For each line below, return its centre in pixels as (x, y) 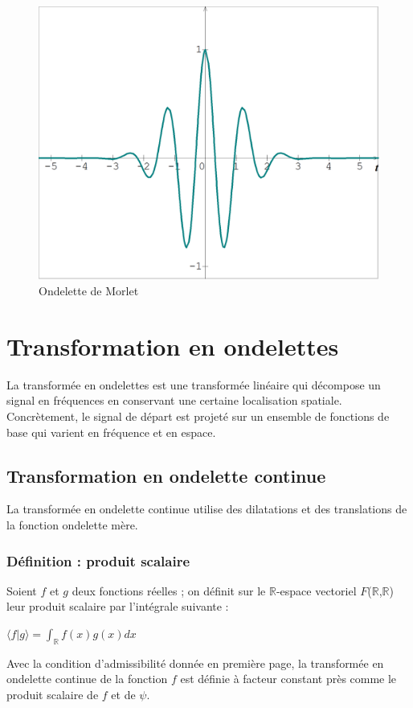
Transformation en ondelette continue (166, 475)
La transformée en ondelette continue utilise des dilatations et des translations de (207, 509)
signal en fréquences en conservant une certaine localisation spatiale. (174, 400)
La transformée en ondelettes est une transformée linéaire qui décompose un (194, 384)
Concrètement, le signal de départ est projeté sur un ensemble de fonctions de (198, 416)
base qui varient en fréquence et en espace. (111, 432)
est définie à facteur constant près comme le (288, 679)
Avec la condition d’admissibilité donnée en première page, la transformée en (195, 663)
